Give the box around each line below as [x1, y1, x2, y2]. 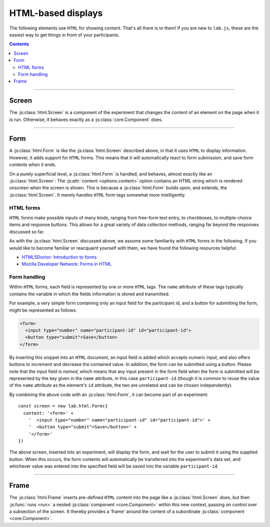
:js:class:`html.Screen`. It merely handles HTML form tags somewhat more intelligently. [9, 191, 186, 197]
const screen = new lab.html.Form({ [18, 403, 108, 409]
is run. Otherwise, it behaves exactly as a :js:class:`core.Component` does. [9, 116, 163, 122]
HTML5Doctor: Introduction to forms [21, 254, 97, 260]
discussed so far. [9, 228, 45, 234]
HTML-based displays [9, 7, 103, 18]
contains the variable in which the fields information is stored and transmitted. [9, 290, 170, 297]
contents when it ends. [9, 161, 56, 167]
